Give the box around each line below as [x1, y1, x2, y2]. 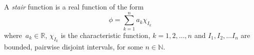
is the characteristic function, [61, 29, 150, 40]
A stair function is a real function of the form [4, 1, 144, 11]
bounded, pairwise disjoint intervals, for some [4, 41, 143, 51]
